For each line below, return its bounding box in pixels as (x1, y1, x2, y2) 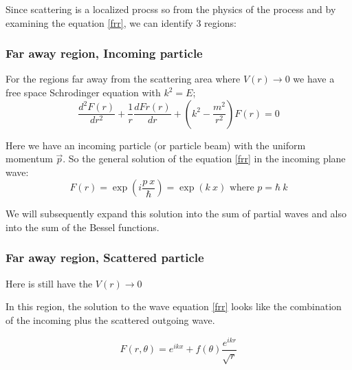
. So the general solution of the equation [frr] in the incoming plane (63, 151, 346, 166)
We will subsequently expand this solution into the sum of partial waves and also (5, 206, 347, 221)
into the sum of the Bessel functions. (5, 219, 159, 234)
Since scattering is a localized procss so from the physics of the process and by (5, 2, 336, 16)
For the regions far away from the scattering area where (5, 72, 241, 86)
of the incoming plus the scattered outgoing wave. (5, 312, 215, 327)
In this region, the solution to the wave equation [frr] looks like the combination (5, 299, 342, 314)
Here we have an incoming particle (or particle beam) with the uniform (5, 138, 306, 152)
